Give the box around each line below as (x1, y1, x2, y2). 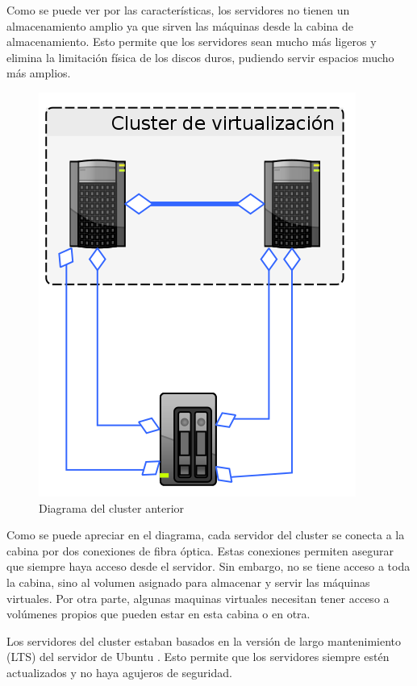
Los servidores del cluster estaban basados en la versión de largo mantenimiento (6, 632, 402, 649)
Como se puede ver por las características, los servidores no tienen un (6, 2, 350, 18)
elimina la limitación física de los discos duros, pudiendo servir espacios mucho (6, 48, 394, 65)
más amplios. (6, 64, 71, 81)
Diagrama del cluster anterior (39, 499, 185, 516)
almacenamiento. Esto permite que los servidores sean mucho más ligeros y (6, 33, 377, 50)
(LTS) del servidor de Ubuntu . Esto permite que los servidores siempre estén (6, 648, 390, 665)
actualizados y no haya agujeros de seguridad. (6, 663, 232, 680)
